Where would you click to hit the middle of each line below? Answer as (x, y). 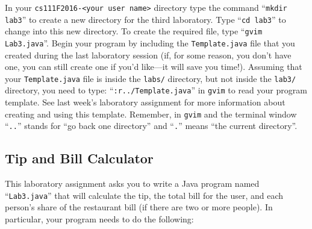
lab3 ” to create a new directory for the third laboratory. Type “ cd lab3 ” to (145, 19)
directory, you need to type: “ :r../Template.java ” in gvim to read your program (156, 90)
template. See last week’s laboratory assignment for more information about (145, 102)
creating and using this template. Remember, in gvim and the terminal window (151, 114)
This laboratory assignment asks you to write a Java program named (132, 184)
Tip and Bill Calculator (79, 158)
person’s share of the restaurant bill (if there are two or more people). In (139, 207)
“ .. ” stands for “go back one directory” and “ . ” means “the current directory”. (151, 126)
